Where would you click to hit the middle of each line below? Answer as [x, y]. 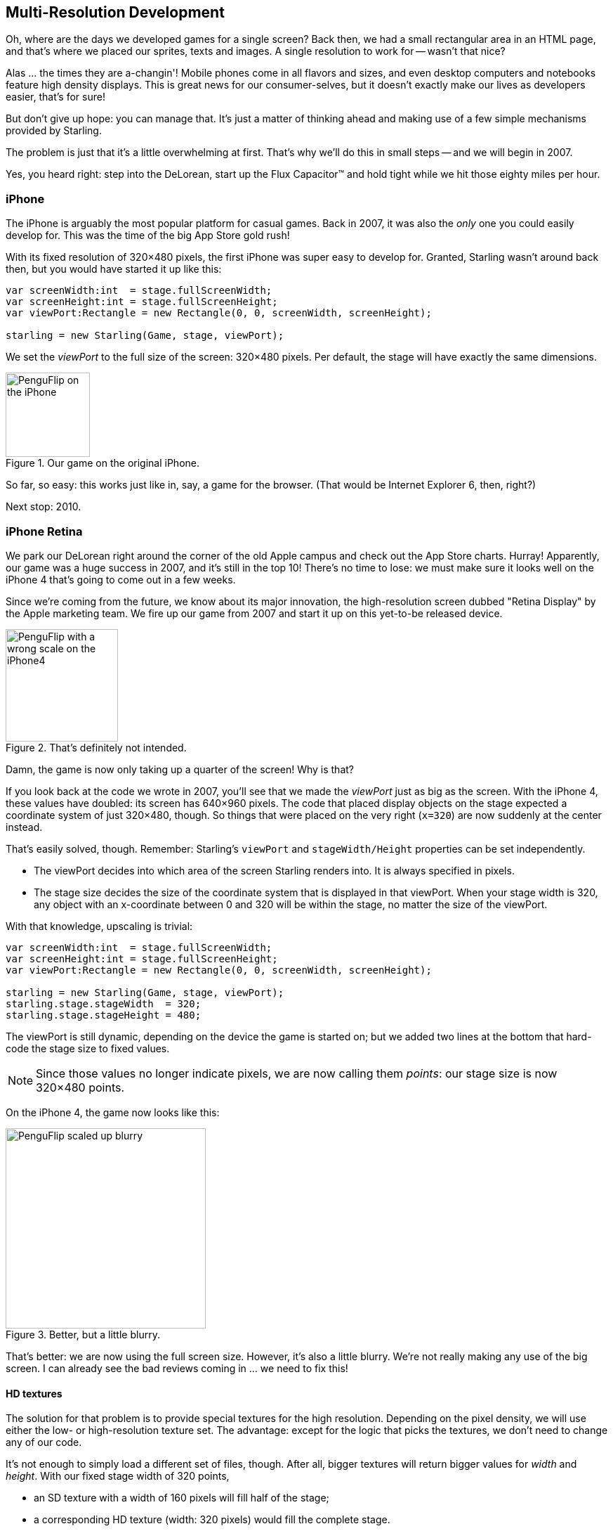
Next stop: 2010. [44, 507]
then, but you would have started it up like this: [114, 269]
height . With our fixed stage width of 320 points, [118, 1476]
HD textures [34, 1393]
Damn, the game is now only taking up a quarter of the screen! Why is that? [180, 769]
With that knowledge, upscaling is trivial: [99, 926]
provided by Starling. [54, 131]
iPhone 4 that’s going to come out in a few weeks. [121, 579]
